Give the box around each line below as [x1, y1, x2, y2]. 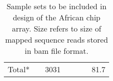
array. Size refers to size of [12, 23, 101, 34]
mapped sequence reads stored [5, 34, 108, 45]
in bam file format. [25, 45, 89, 56]
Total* [8, 64, 30, 75]
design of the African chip [13, 12, 100, 23]
